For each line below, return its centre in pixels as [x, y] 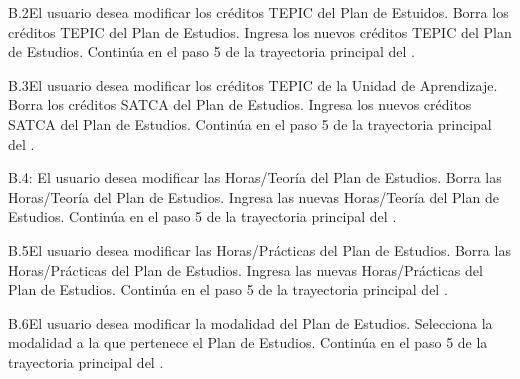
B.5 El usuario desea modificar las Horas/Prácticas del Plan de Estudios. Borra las [259, 249]
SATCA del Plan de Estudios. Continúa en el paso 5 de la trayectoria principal [250, 123]
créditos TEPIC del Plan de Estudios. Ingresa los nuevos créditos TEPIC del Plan [260, 31]
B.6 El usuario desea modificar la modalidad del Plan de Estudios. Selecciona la [250, 322]
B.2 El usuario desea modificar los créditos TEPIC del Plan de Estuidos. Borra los [258, 12]
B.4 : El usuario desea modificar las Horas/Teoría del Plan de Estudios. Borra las [255, 177]
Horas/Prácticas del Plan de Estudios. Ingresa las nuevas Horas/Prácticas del [245, 269]
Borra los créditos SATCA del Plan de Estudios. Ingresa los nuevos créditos [240, 104]
